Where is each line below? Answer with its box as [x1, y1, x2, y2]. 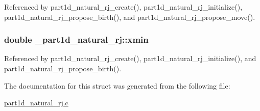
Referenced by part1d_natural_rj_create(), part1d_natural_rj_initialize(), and [4, 53, 256, 64]
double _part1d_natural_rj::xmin [4, 33, 149, 46]
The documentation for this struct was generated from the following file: [4, 80, 230, 91]
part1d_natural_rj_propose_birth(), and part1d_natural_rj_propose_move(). [4, 11, 255, 22]
